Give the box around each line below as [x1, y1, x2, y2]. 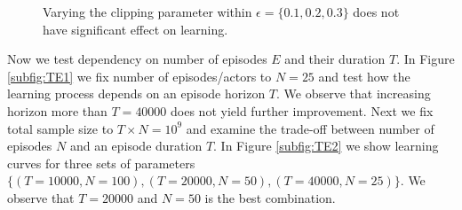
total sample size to [7, 119, 114, 137]
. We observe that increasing [276, 84, 431, 103]
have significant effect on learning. [43, 19, 228, 38]
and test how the [318, 66, 410, 85]
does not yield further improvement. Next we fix [171, 101, 434, 120]
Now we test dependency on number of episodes [7, 50, 267, 68]
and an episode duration [69, 136, 203, 155]
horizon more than [7, 101, 108, 120]
